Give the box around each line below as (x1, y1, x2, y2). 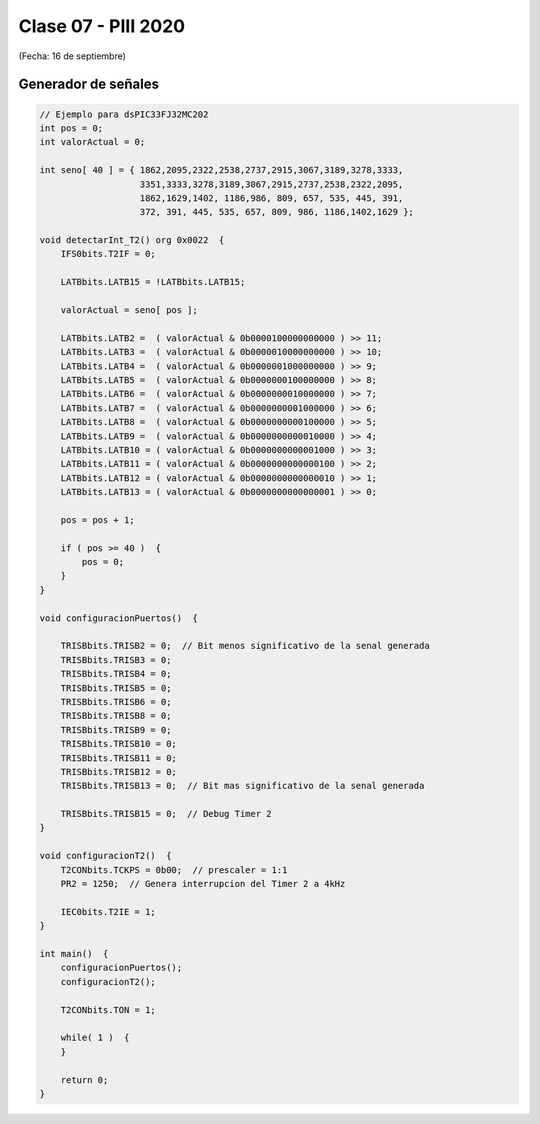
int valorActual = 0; (39, 136, 146, 148)
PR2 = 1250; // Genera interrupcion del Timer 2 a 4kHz (60, 878, 346, 890)
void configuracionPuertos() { (39, 612, 199, 624)
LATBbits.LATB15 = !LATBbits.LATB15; (60, 276, 246, 288)
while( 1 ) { (60, 1032, 130, 1044)
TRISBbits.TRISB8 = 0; (60, 710, 172, 722)
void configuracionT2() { (39, 850, 172, 862)
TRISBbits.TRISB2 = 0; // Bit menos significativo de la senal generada (60, 640, 430, 652)
